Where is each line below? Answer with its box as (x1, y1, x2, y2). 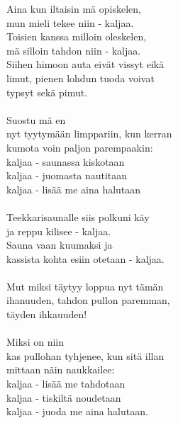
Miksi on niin (6, 334, 64, 349)
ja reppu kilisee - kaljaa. (6, 223, 111, 238)
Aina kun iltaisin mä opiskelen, (6, 1, 141, 16)
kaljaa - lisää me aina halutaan (6, 181, 141, 196)
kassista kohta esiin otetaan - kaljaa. (6, 251, 165, 266)
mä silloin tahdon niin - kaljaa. (6, 43, 141, 57)
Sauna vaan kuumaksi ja (6, 237, 113, 252)
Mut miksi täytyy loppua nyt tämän (6, 278, 164, 293)
